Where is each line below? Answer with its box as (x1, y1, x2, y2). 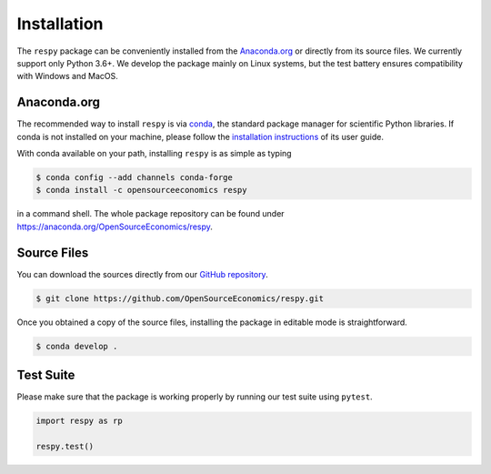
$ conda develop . (35, 341, 118, 351)
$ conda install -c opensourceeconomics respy (35, 185, 247, 196)
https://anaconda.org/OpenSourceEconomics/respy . (16, 221, 214, 232)
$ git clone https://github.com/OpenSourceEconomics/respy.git (35, 293, 325, 304)
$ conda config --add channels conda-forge (35, 173, 234, 182)
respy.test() (35, 441, 95, 451)
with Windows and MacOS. (16, 71, 118, 82)
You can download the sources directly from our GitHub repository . (16, 268, 268, 279)
